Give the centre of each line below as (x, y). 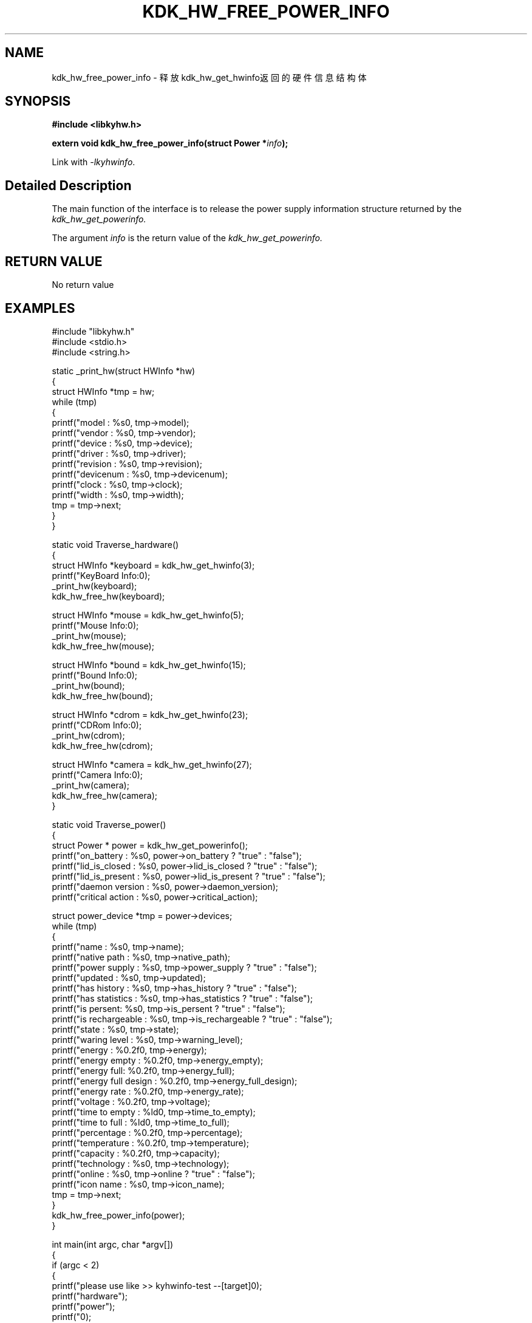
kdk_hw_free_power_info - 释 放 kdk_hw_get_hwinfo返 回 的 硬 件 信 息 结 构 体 (209, 77)
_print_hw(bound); (88, 685)
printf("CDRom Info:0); (97, 725)
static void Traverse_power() (109, 824)
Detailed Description (68, 185)
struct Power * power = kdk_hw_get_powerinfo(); (150, 845)
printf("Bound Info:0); (95, 675)
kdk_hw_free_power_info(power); (118, 1215)
